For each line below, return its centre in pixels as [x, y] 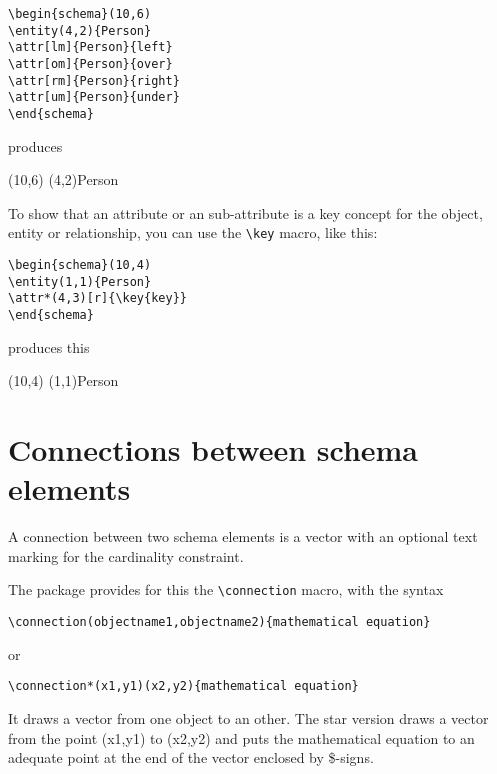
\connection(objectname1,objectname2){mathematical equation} [219, 622]
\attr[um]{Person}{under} [94, 97]
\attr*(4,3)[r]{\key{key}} [97, 298]
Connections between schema [213, 449]
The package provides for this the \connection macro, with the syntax [226, 589]
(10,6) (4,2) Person [63, 179]
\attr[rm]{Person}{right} [94, 80]
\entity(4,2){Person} [80, 30]
